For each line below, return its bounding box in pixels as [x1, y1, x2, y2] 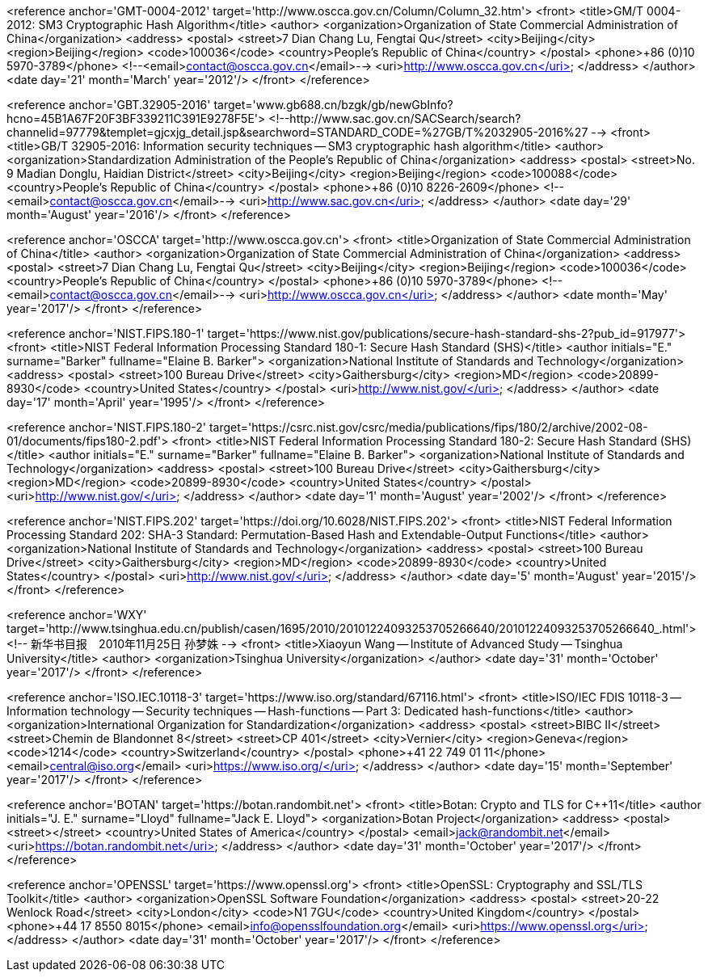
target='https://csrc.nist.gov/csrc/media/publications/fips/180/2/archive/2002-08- [209, 420, 648, 434]
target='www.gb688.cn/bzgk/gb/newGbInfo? [213, 98, 453, 112]
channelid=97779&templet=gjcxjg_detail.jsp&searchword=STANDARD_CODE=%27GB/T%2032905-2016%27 [6, 125, 588, 139]
